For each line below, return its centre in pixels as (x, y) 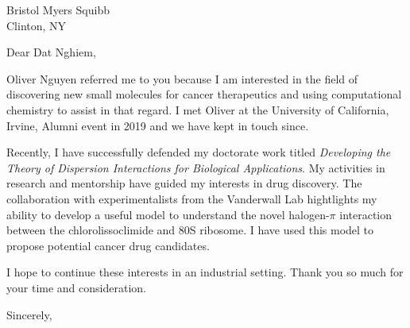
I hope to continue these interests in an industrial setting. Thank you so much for (205, 272)
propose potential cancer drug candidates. (108, 245)
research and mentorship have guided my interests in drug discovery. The (184, 183)
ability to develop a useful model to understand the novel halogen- (168, 214)
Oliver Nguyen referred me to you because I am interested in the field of (182, 78)
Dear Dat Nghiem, (51, 52)
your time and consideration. (76, 287)
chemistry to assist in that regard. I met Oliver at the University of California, (198, 109)
